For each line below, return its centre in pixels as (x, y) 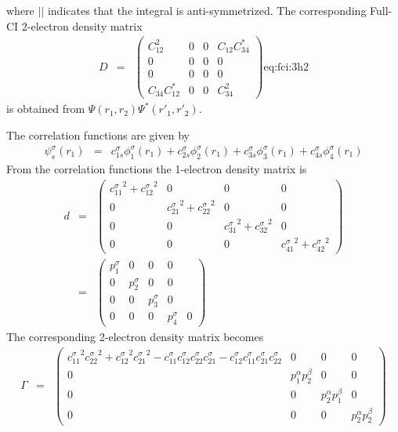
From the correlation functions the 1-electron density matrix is (157, 168)
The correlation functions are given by (98, 134)
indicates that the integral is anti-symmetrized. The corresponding (207, 10)
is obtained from (46, 109)
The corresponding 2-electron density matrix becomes (135, 337)
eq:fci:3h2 (286, 67)
